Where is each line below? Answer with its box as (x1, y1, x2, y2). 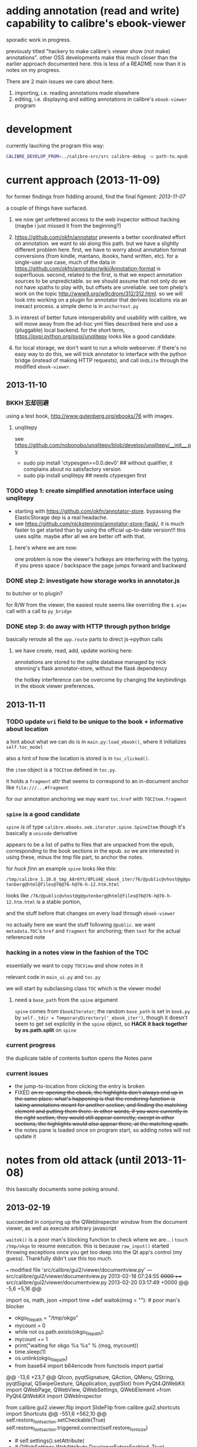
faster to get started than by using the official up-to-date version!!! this (14, 526, 186, 533)
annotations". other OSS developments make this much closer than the (6, 54, 178, 61)
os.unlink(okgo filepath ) (14, 1354, 68, 1363)
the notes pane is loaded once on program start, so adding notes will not (14, 1127, 191, 1134)
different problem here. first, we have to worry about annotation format (14, 246, 187, 253)
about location (6, 725, 49, 733)
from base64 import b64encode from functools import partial (14, 1362, 163, 1370)
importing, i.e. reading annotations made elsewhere (14, 89, 140, 96)
